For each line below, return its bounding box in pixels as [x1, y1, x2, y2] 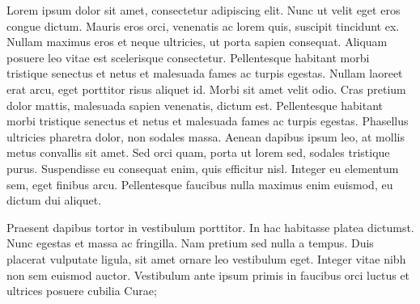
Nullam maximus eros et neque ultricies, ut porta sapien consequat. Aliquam [6, 33, 388, 50]
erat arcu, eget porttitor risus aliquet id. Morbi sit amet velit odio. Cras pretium [6, 80, 406, 97]
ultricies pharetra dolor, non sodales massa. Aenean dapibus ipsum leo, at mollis [6, 128, 405, 145]
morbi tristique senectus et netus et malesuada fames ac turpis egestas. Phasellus [6, 112, 409, 129]
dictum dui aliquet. [6, 192, 102, 209]
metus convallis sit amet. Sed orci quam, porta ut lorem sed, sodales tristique [6, 144, 390, 161]
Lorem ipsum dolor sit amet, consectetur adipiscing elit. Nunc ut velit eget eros [6, 2, 401, 18]
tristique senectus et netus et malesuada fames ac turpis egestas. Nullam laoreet [6, 65, 403, 82]
